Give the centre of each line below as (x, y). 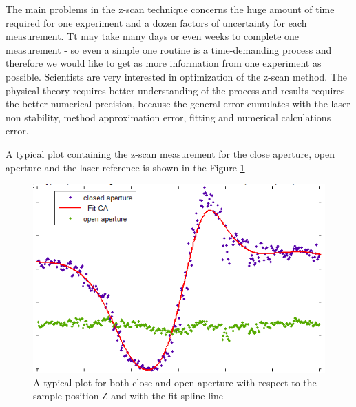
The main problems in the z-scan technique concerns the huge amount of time (170, 9)
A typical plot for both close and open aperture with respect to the (175, 382)
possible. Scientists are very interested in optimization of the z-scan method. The (176, 76)
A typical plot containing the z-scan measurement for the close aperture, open (170, 153)
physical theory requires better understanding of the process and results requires (175, 90)
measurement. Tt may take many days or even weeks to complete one (153, 36)
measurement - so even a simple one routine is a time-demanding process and (169, 49)
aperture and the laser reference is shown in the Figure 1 (125, 167)
